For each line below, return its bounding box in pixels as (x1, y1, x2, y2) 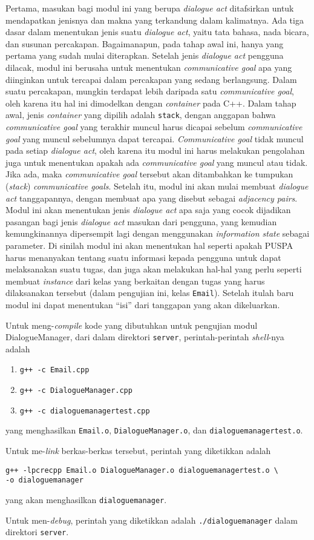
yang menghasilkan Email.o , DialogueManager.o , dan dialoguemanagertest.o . (5, 424, 303, 436)
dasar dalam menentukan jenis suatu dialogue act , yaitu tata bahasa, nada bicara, (5, 25, 309, 38)
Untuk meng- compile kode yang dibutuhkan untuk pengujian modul (5, 318, 258, 331)
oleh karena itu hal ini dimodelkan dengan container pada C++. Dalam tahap (5, 96, 296, 109)
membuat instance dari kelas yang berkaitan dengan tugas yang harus (5, 274, 265, 287)
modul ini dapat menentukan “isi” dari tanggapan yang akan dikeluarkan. (5, 298, 280, 311)
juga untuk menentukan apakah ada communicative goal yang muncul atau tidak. (5, 156, 308, 168)
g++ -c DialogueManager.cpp (19, 386, 132, 395)
